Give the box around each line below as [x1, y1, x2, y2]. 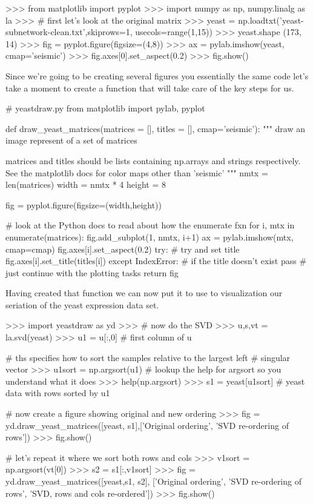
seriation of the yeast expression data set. [5, 298, 159, 311]
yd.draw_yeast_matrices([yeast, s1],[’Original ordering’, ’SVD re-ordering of [5, 419, 289, 431]
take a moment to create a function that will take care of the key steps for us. [5, 81, 294, 94]
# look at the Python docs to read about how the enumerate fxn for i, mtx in [5, 219, 295, 231]
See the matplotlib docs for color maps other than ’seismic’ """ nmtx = [5, 166, 268, 179]
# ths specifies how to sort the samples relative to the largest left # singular [5, 351, 291, 363]
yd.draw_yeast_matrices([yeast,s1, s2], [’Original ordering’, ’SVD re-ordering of [5, 475, 301, 487]
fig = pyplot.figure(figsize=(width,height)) [5, 198, 162, 211]
